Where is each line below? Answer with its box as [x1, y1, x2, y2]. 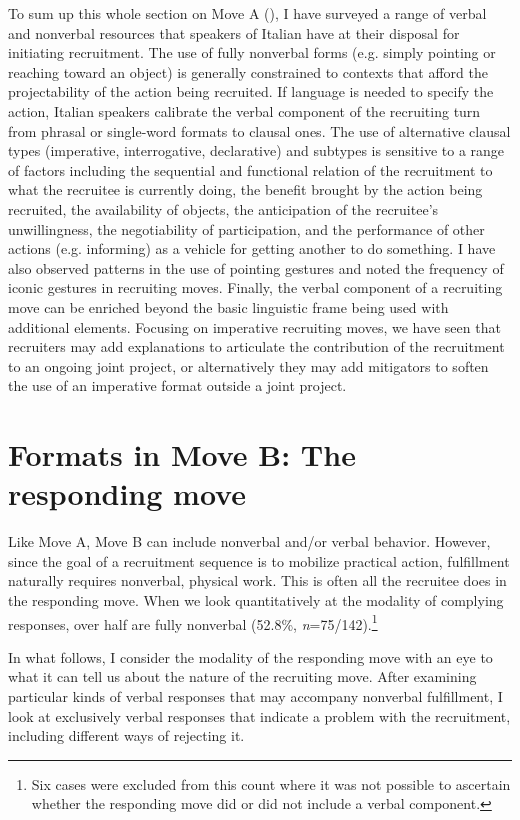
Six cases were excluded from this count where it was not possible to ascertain [31, 773, 511, 794]
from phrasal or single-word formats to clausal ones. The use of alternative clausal [8, 120, 511, 141]
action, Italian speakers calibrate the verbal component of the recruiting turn [8, 100, 481, 121]
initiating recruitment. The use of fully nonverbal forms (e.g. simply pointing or [8, 42, 496, 63]
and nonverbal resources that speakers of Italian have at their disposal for [8, 22, 460, 43]
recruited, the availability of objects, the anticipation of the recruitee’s [8, 198, 439, 219]
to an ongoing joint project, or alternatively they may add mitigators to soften [8, 355, 489, 376]
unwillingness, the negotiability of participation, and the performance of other [8, 218, 485, 239]
